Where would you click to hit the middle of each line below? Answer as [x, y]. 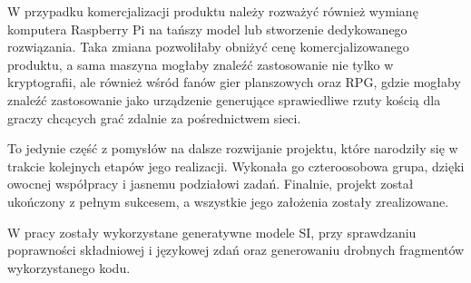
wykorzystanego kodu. [69, 267]
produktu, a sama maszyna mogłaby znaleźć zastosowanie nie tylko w [201, 64]
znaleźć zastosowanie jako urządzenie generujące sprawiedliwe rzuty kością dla [224, 99]
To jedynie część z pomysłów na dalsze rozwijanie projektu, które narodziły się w [233, 148]
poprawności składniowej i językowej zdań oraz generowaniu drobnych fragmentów [236, 250]
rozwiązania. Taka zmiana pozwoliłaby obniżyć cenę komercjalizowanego [208, 47]
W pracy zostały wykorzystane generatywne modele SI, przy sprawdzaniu [212, 232]
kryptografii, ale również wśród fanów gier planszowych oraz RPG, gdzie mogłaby [234, 82]
